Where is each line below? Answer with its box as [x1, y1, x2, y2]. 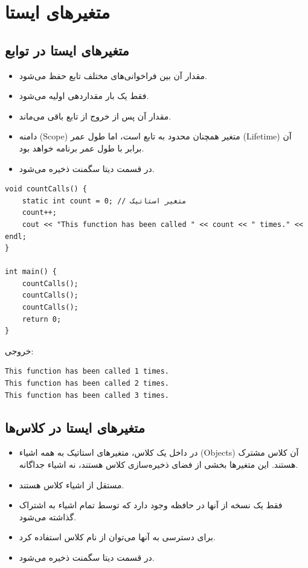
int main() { [5, 267, 57, 276]
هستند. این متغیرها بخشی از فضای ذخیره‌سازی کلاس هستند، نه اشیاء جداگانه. [19, 458, 298, 471]
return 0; [22, 314, 62, 324]
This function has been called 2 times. [5, 379, 170, 388]
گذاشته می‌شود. [19, 510, 77, 523]
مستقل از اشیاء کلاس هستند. [19, 478, 124, 491]
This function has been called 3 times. [5, 391, 170, 400]
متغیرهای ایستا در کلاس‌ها [5, 418, 145, 436]
